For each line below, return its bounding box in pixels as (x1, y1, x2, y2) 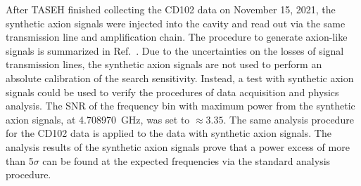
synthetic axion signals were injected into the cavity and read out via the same (6, 15, 346, 30)
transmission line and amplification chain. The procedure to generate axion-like (6, 29, 348, 44)
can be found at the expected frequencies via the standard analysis (42, 153, 331, 168)
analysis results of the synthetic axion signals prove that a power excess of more (6, 139, 350, 154)
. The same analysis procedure (223, 112, 354, 126)
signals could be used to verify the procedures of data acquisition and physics (6, 84, 339, 99)
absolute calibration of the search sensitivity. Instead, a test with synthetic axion (6, 70, 354, 85)
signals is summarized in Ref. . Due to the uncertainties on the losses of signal (6, 43, 344, 58)
